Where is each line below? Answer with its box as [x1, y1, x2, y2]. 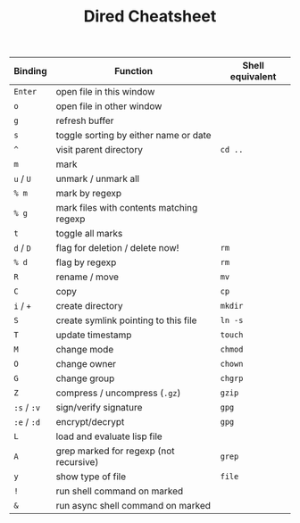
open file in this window [55, 86, 155, 98]
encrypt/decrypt [55, 416, 125, 428]
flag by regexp [55, 256, 117, 269]
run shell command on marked [55, 485, 184, 497]
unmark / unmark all [55, 172, 140, 185]
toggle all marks [55, 228, 123, 240]
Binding [13, 65, 47, 78]
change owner [55, 358, 117, 370]
